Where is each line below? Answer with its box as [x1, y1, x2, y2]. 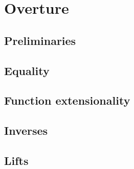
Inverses [4, 123, 48, 138]
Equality [4, 62, 50, 78]
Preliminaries [4, 32, 76, 48]
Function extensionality [4, 92, 130, 108]
